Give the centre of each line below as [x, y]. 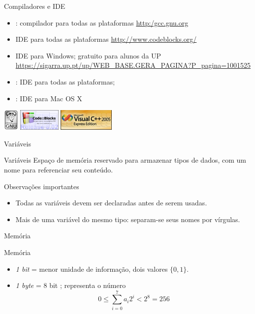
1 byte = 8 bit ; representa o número [71, 285]
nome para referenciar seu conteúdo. [59, 169]
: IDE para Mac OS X [49, 98]
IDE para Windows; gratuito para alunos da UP [88, 55]
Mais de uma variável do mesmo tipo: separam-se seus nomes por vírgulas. [128, 219]
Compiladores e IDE [35, 6]
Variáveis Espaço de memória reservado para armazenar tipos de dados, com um [125, 160]
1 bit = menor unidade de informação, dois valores [92, 269]
